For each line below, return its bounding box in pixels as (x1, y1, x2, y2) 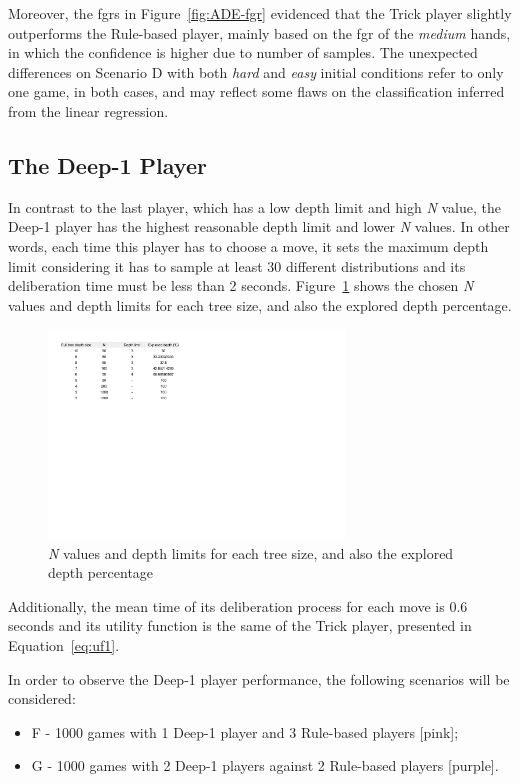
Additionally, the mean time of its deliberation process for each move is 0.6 (8, 595, 468, 616)
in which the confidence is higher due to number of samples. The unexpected (8, 42, 478, 63)
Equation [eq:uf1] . (8, 635, 120, 656)
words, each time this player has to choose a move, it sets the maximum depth (8, 235, 489, 256)
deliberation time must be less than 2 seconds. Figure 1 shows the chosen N (8, 275, 474, 296)
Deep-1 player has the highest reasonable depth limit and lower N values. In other (8, 216, 510, 237)
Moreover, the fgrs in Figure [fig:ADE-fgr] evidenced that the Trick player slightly (8, 3, 512, 23)
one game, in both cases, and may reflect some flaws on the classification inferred (8, 81, 505, 102)
